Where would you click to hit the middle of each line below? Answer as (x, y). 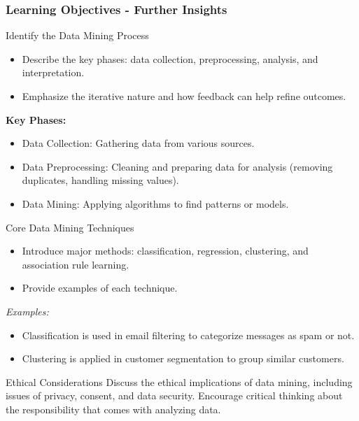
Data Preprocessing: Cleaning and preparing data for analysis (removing (177, 166)
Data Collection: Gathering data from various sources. (138, 143)
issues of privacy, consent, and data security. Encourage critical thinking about (174, 395)
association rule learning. (76, 264)
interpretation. (53, 72)
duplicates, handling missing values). (100, 180)
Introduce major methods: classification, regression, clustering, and (165, 251)
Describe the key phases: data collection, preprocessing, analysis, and (170, 58)
